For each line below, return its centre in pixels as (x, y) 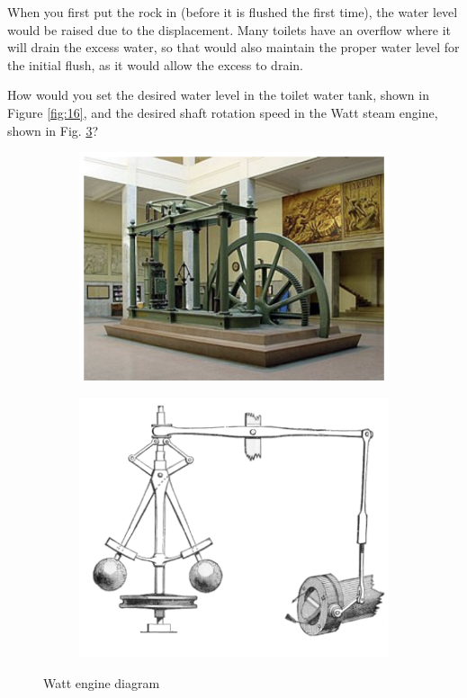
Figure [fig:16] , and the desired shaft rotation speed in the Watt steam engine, (223, 112)
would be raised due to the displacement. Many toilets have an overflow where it (229, 29)
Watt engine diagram (102, 682)
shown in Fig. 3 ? (53, 130)
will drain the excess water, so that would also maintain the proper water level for (233, 47)
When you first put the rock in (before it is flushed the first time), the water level (233, 12)
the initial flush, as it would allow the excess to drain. (155, 64)
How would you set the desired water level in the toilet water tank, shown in (218, 95)
